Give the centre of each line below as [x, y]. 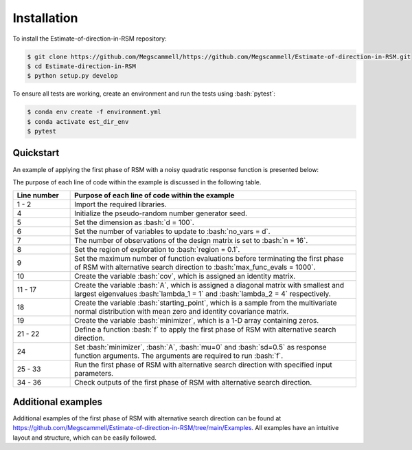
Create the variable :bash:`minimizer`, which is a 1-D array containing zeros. [197, 321]
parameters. [94, 374]
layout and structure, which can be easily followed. [85, 438]
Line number [38, 195]
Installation [45, 18]
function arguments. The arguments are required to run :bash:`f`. [179, 356]
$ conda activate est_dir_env [78, 121]
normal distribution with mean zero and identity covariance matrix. [182, 312]
